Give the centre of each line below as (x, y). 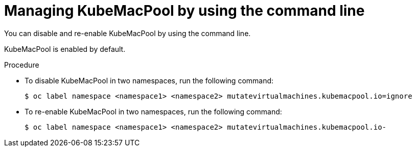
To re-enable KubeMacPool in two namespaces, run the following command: (153, 111)
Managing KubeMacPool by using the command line (184, 11)
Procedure (22, 65)
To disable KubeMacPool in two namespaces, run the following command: (149, 80)
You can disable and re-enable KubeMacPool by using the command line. (128, 33)
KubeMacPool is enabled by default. (65, 49)
